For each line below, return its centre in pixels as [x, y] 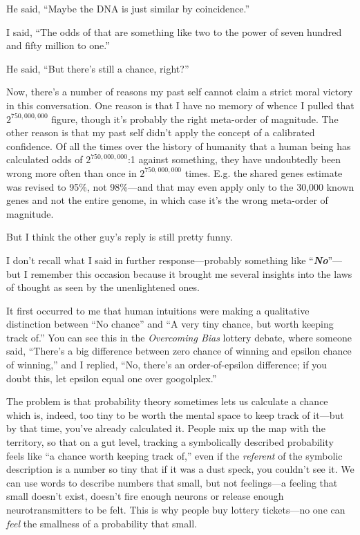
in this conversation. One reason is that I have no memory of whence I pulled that [180, 105]
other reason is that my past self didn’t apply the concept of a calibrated [161, 132]
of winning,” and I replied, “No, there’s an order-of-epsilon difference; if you [167, 365]
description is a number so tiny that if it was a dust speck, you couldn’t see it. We [180, 469]
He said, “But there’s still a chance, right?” [98, 68]
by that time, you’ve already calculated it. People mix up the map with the [166, 428]
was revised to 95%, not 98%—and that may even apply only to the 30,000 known [180, 186]
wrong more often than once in [72, 172]
